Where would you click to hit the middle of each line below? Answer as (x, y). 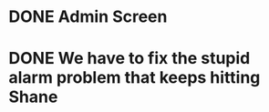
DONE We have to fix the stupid (129, 59)
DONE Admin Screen (88, 17)
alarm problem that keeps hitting (134, 78)
